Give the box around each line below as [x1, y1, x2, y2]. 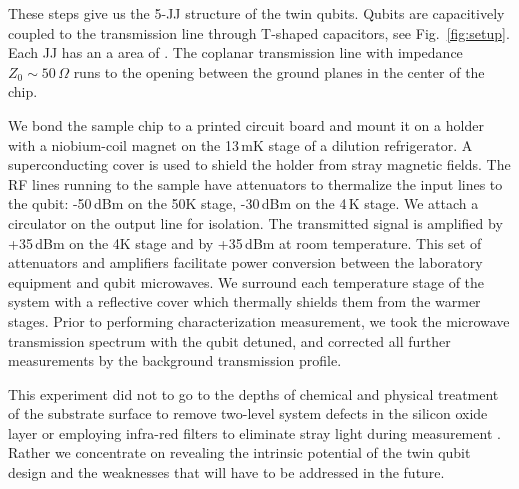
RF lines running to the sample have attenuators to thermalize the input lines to [8, 173, 503, 194]
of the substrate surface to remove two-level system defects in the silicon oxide [8, 403, 488, 424]
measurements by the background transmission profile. [8, 350, 342, 371]
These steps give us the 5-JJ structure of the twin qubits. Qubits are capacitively [8, 3, 505, 23]
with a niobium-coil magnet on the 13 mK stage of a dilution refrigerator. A [8, 134, 473, 155]
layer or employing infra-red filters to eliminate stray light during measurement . [8, 422, 501, 443]
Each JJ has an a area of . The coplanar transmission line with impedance [8, 42, 463, 63]
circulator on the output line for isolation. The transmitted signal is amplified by [8, 212, 503, 233]
